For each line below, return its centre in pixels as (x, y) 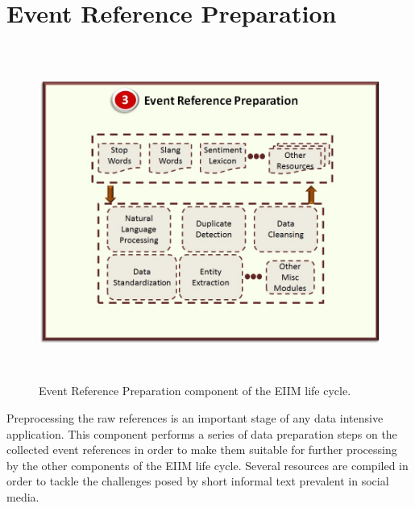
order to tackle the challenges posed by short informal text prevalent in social (198, 481)
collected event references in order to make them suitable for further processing (202, 450)
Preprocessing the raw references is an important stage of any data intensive (195, 418)
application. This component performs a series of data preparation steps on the (202, 433)
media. (23, 497)
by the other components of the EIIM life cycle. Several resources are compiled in (207, 465)
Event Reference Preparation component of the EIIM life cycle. (195, 391)
